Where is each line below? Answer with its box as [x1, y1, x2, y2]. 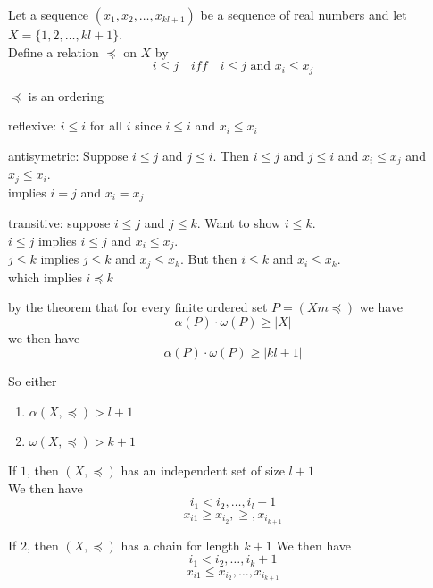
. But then [179, 249, 237, 268]
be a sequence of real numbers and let [200, 5, 407, 23]
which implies [8, 267, 82, 286]
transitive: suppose [8, 214, 111, 232]
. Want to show [196, 214, 281, 232]
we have [359, 298, 404, 316]
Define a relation [8, 42, 99, 61]
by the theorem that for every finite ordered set [8, 298, 268, 316]
